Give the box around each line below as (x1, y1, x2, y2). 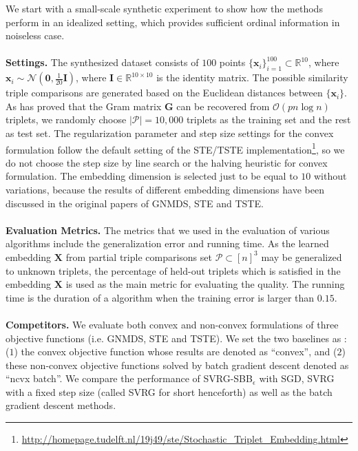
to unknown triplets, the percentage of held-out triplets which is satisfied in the (6, 263, 341, 277)
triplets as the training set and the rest (186, 112, 351, 127)
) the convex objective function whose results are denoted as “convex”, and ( (14, 344, 337, 359)
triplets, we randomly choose (6, 112, 127, 127)
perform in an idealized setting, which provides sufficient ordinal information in (6, 14, 340, 29)
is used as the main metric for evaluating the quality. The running (65, 277, 345, 291)
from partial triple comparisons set (65, 249, 212, 264)
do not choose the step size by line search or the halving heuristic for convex (6, 155, 328, 169)
